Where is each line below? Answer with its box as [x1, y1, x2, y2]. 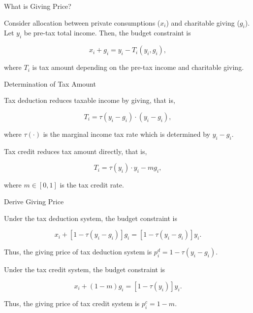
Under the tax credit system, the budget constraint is [4, 264, 165, 275]
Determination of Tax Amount [4, 78, 96, 89]
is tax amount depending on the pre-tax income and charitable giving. [32, 62, 244, 72]
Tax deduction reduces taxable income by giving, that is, [4, 95, 175, 105]
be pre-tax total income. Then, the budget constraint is [24, 28, 191, 38]
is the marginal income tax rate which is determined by [43, 128, 211, 139]
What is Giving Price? [4, 1, 71, 11]
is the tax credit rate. [60, 180, 124, 190]
